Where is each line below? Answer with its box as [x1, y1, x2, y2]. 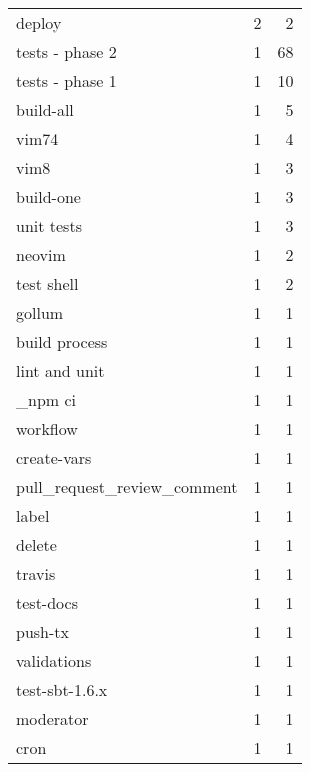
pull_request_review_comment [16, 475, 238, 498]
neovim [16, 243, 66, 266]
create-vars [16, 446, 92, 469]
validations [16, 649, 92, 672]
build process [16, 330, 108, 353]
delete [16, 533, 57, 556]
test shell [16, 272, 79, 295]
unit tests [16, 214, 82, 237]
